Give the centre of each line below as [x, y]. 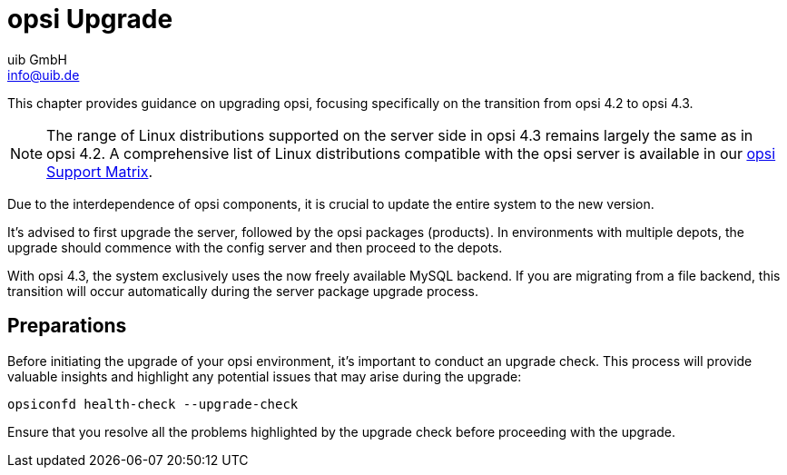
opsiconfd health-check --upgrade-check [153, 404]
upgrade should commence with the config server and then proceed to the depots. [255, 247]
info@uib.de [44, 74]
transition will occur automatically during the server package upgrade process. [243, 291]
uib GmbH [37, 59]
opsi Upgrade [90, 19]
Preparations [67, 326]
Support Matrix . [100, 171]
